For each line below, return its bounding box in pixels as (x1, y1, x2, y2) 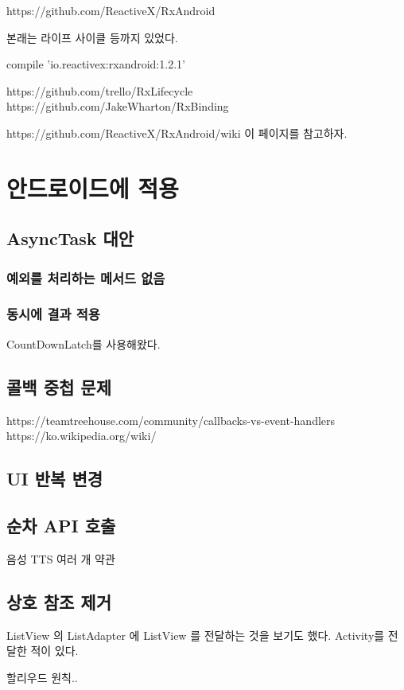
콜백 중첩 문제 (6, 374, 112, 399)
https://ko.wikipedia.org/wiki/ (6, 427, 157, 444)
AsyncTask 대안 (6, 226, 134, 251)
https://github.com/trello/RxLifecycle (6, 82, 193, 99)
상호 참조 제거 (6, 589, 112, 614)
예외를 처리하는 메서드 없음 (6, 267, 165, 287)
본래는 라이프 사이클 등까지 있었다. (6, 29, 178, 45)
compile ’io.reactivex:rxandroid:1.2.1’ (6, 56, 185, 72)
